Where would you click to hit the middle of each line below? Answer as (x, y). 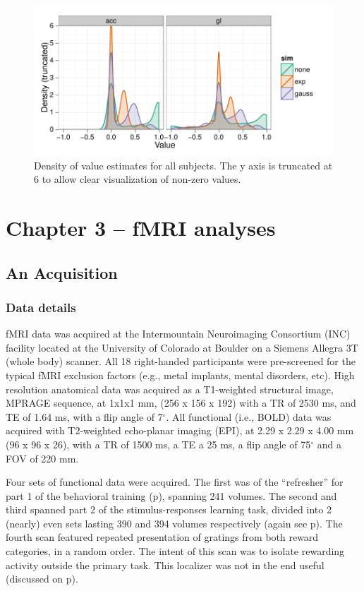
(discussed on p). (42, 579)
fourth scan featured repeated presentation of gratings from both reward (162, 537)
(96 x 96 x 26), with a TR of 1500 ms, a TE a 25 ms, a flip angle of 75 (158, 444)
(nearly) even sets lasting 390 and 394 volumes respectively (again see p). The (174, 523)
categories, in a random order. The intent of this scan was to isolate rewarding (175, 551)
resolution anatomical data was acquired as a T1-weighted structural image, (170, 389)
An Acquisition (62, 272)
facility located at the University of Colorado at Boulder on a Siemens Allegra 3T (182, 347)
